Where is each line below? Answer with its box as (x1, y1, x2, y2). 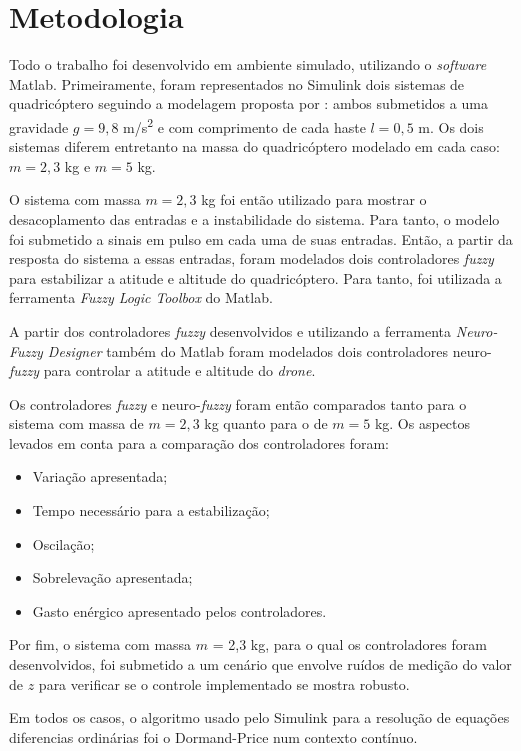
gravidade (9, 116, 69, 137)
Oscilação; (32, 533, 95, 554)
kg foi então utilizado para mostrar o (201, 189, 427, 210)
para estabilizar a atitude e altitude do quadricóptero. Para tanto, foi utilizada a (9, 267, 502, 288)
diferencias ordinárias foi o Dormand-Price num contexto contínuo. (9, 726, 418, 747)
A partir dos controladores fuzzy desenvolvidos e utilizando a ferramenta (9, 320, 452, 341)
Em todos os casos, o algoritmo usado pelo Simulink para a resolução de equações (9, 707, 510, 728)
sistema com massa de (9, 413, 144, 434)
